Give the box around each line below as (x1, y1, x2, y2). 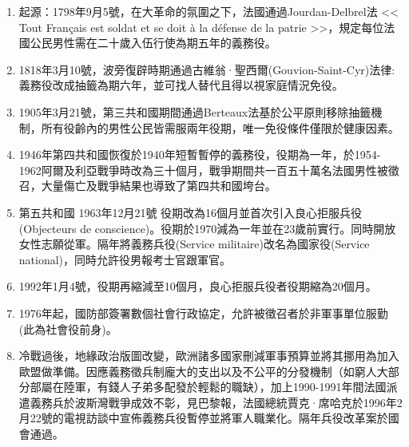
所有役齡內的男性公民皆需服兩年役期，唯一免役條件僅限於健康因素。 (41, 119, 399, 136)
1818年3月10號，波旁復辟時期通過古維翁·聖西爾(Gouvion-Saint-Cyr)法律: (18, 61, 395, 77)
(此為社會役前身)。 (18, 320, 117, 337)
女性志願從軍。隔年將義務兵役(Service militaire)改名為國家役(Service (18, 235, 370, 252)
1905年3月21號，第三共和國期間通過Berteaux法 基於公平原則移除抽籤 (18, 103, 371, 120)
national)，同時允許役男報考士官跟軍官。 (18, 251, 232, 267)
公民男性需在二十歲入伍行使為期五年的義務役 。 (30, 34, 276, 51)
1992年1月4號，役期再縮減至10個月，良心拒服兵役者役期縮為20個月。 (18, 278, 377, 295)
